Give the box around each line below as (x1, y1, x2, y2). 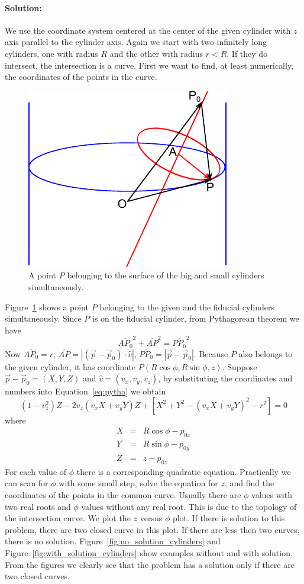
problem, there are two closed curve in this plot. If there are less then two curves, (5, 523, 300, 535)
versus (140, 512, 163, 524)
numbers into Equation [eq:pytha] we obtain (5, 385, 166, 397)
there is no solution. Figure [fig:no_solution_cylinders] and (5, 535, 221, 547)
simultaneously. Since (5, 312, 82, 325)
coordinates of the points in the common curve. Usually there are (5, 488, 241, 500)
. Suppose (222, 360, 257, 373)
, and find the (224, 477, 274, 489)
